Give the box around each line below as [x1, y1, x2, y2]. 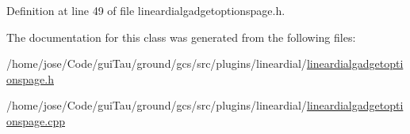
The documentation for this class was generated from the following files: [6, 28, 356, 45]
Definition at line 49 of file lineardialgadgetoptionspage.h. [6, 2, 285, 18]
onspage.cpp [6, 112, 65, 128]
